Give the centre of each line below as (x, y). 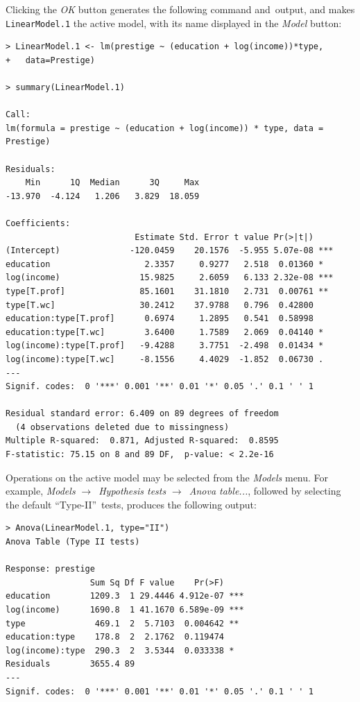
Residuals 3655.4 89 (70, 664)
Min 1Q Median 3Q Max (112, 183)
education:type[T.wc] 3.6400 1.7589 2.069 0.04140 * (165, 332)
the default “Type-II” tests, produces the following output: (131, 504)
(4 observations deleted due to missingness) (122, 427)
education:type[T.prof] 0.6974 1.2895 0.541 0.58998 (160, 319)
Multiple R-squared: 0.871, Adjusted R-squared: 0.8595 (142, 441)
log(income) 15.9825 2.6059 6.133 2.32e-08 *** (170, 278)
